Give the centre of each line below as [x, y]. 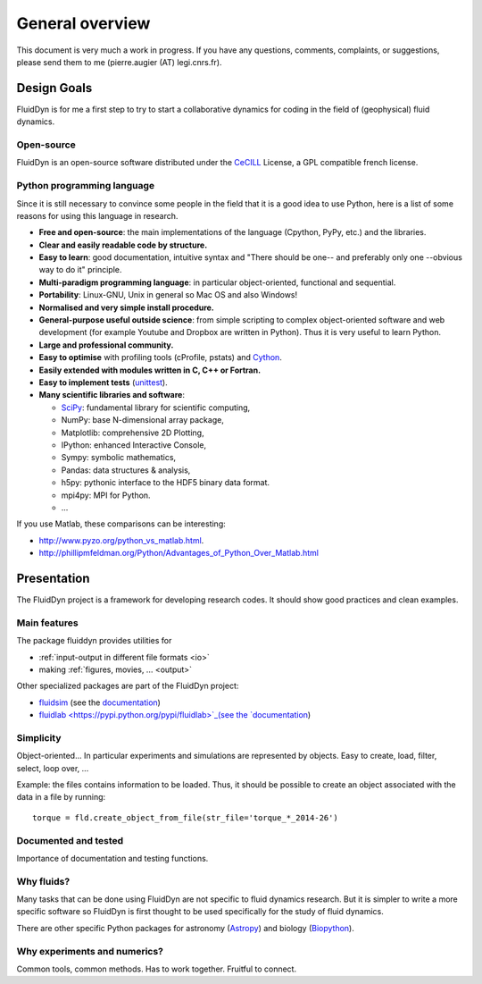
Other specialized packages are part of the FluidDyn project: [128, 686]
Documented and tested [70, 840]
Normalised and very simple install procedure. [126, 307]
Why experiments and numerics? [90, 951]
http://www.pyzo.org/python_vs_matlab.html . [121, 540]
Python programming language [86, 186]
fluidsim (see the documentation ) [100, 702]
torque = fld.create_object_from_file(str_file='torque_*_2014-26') [185, 817]
